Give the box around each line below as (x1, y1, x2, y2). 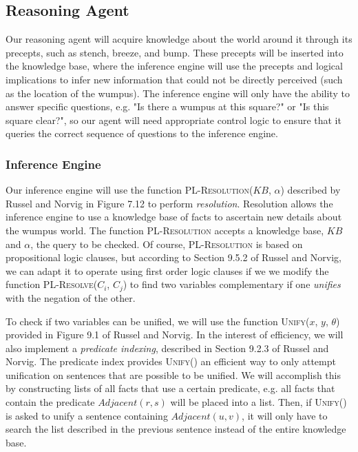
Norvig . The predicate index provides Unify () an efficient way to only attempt (6, 354, 336, 369)
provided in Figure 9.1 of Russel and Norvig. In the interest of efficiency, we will (6, 327, 344, 342)
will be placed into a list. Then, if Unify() (170, 395, 347, 409)
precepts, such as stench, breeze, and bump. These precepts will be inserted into (6, 45, 344, 59)
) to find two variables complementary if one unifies (123, 277, 341, 291)
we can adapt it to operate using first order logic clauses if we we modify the (6, 263, 329, 278)
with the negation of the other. (6, 290, 136, 305)
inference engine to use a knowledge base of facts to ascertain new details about (6, 209, 342, 224)
